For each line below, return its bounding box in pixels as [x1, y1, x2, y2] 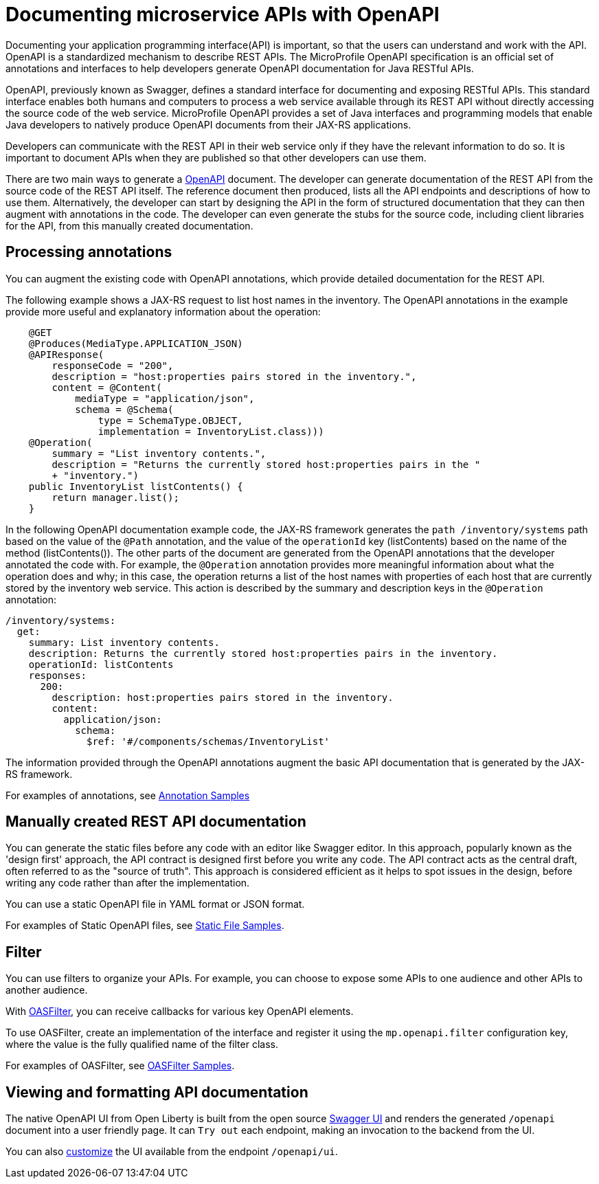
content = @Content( [52, 381, 162, 393]
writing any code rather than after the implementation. [5, 877, 250, 889]
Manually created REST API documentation [5, 813, 306, 831]
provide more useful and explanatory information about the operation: [5, 305, 321, 317]
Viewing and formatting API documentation [5, 1083, 308, 1101]
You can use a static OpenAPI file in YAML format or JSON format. [5, 898, 305, 911]
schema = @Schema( [75, 403, 174, 415]
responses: [28, 669, 87, 681]
